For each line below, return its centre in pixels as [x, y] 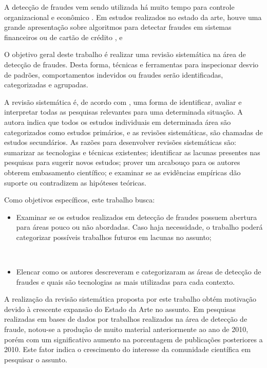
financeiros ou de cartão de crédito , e [63, 37]
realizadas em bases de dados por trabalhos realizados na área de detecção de [126, 319]
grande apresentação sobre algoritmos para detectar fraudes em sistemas [118, 27]
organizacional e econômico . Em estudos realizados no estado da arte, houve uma [133, 17]
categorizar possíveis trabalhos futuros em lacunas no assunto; [114, 237]
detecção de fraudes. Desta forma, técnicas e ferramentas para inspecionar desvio [131, 64]
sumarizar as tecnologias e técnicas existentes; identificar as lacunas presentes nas [132, 152]
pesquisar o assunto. [36, 359]
